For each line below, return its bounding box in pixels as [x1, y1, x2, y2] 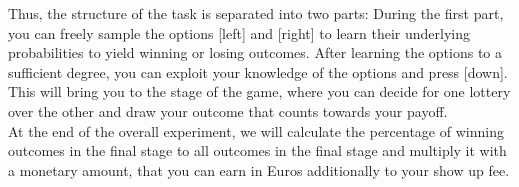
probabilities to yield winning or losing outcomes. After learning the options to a [8, 42, 503, 63]
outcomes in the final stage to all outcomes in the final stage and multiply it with [8, 140, 507, 161]
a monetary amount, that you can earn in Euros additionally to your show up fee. [8, 159, 510, 180]
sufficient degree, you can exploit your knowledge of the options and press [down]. [8, 61, 508, 82]
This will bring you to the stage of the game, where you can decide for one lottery [8, 81, 511, 102]
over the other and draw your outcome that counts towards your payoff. [8, 100, 448, 121]
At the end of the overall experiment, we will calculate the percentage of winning [8, 120, 504, 141]
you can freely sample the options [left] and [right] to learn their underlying [8, 22, 471, 43]
